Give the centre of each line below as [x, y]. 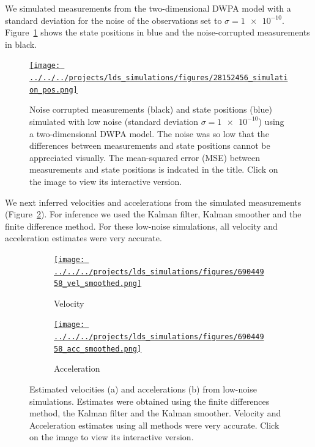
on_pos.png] [54, 90]
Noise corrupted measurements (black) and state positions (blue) [151, 109]
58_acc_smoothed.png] [98, 349]
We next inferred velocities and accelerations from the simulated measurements [153, 202]
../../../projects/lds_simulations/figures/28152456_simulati [159, 78]
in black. [21, 44]
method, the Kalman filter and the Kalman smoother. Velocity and [155, 413]
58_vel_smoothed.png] [98, 284]
